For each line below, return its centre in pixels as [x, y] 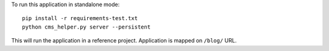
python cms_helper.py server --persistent [87, 27]
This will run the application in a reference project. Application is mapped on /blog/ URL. [124, 41]
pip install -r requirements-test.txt [80, 19]
